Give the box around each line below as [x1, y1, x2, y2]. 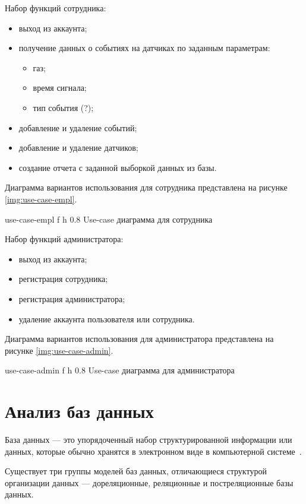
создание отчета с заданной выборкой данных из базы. [18, 161, 217, 173]
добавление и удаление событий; [18, 121, 137, 134]
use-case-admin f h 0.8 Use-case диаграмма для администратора [5, 364, 235, 376]
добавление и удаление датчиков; [18, 141, 138, 154]
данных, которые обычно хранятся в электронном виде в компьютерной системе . [5, 445, 302, 457]
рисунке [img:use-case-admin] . [5, 344, 113, 356]
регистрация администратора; [18, 292, 125, 305]
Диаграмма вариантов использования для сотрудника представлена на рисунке [5, 181, 288, 194]
